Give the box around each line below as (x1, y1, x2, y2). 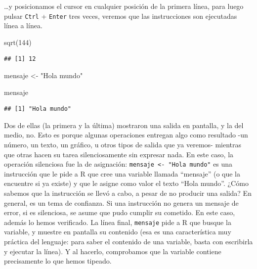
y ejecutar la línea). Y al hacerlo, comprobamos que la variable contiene (4, 246, 221, 256)
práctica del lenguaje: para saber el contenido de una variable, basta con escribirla (4, 236, 253, 247)
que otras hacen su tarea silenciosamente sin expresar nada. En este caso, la (4, 149, 234, 159)
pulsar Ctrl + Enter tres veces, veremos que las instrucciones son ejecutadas (4, 10, 237, 21)
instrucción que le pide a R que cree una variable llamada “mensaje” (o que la (4, 168, 240, 179)
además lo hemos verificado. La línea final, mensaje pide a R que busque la (4, 217, 231, 227)
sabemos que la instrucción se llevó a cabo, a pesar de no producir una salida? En (4, 188, 252, 198)
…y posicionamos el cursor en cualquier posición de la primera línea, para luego (4, 1, 244, 11)
